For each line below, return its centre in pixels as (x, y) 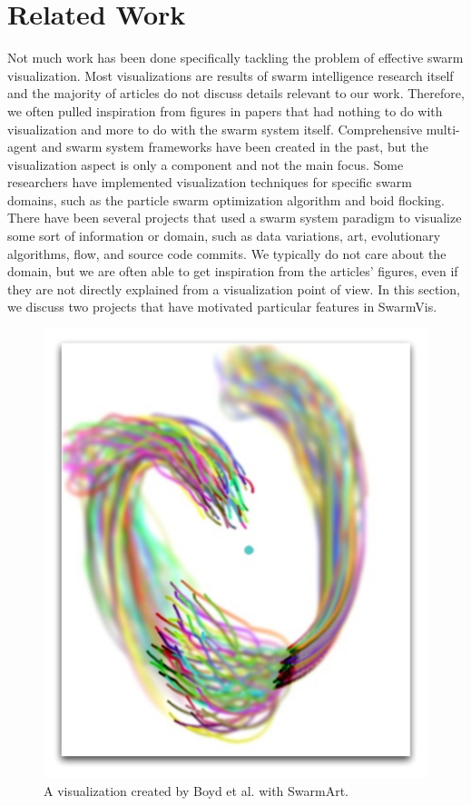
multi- (443, 129)
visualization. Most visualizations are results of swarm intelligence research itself (231, 75)
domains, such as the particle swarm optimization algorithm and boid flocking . (226, 199)
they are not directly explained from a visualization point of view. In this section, (234, 289)
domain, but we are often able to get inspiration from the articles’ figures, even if (233, 271)
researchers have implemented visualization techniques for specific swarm (210, 182)
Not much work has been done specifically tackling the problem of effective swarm (235, 58)
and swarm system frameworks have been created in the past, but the (235, 147)
